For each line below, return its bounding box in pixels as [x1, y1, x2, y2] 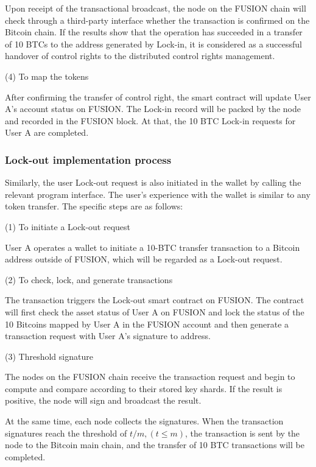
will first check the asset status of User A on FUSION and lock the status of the [5, 305, 304, 318]
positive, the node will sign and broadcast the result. [5, 394, 202, 407]
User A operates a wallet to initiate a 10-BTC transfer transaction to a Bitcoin [5, 241, 300, 253]
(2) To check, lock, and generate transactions [5, 273, 173, 286]
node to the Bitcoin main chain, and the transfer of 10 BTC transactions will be [5, 438, 304, 451]
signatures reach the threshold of [5, 426, 127, 439]
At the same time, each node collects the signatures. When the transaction [5, 415, 284, 427]
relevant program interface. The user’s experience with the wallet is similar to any [5, 188, 311, 200]
